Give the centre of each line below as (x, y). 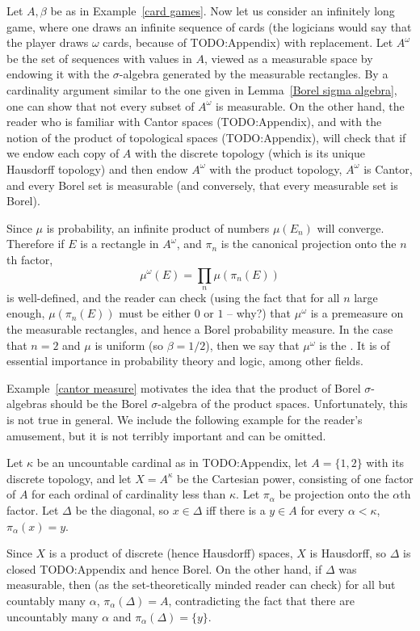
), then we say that (252, 345)
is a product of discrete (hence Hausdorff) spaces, (171, 553)
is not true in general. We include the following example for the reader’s (185, 420)
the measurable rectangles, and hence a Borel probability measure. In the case (200, 329)
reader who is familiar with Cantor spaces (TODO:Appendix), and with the (194, 122)
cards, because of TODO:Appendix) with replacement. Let (248, 42)
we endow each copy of (63, 153)
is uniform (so (129, 345)
